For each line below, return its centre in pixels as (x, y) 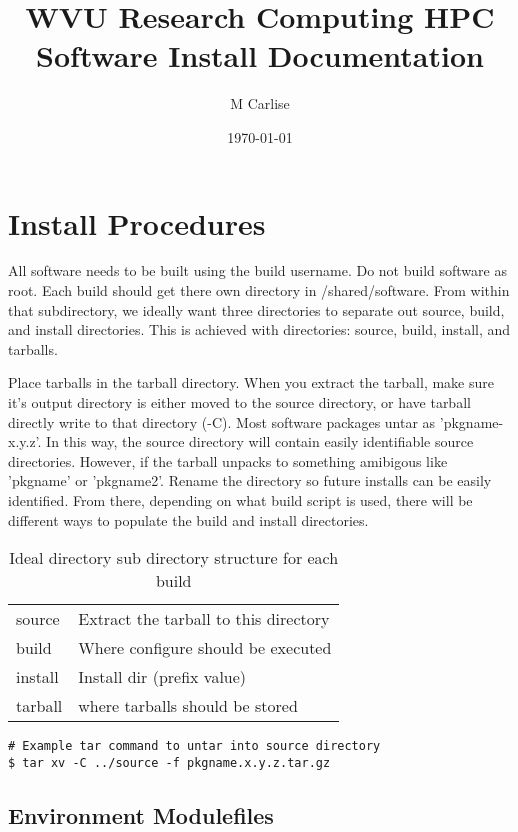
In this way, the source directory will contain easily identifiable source (260, 441)
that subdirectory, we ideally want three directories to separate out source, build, (256, 309)
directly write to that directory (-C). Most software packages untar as (222, 421)
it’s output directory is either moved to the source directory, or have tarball (239, 402)
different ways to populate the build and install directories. (188, 519)
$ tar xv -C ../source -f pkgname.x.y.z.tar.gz (169, 762)
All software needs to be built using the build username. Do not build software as (257, 270)
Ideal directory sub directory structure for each (174, 558)
